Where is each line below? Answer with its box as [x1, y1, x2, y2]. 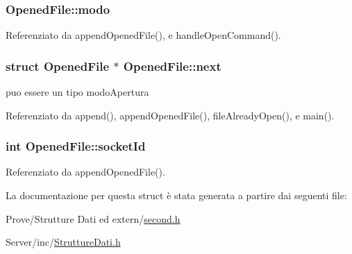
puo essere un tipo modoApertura [6, 85, 149, 99]
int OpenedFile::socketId [6, 137, 146, 155]
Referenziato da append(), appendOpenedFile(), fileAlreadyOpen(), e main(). [6, 108, 335, 122]
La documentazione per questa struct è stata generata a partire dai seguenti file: [6, 188, 347, 203]
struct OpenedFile [6, 57, 110, 74]
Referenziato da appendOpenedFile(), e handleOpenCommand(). [6, 28, 281, 42]
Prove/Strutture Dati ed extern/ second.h [6, 211, 181, 226]
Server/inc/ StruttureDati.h [6, 235, 121, 249]
